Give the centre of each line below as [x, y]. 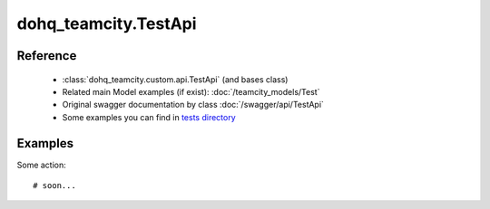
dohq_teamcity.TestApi [107, 24]
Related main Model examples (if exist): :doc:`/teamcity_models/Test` [191, 91]
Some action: [42, 165]
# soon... [54, 186]
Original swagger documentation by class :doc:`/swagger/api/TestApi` [193, 105]
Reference [47, 56]
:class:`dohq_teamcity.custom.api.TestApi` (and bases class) [175, 79]
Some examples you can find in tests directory [149, 117]
